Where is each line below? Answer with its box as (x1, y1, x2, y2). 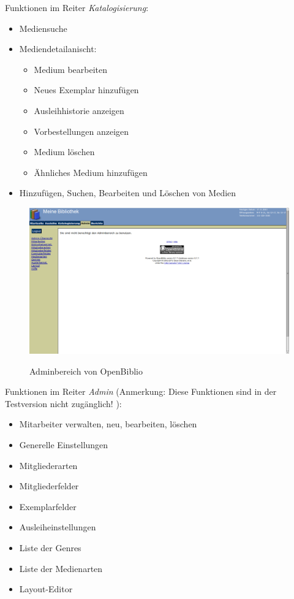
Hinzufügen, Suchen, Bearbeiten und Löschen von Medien (19, 186, 236, 199)
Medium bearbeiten (34, 63, 108, 75)
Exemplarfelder (19, 500, 77, 513)
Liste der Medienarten (19, 562, 103, 574)
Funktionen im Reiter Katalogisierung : (5, 1, 149, 13)
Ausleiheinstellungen (19, 521, 96, 533)
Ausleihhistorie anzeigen (34, 104, 124, 116)
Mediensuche (19, 21, 67, 34)
